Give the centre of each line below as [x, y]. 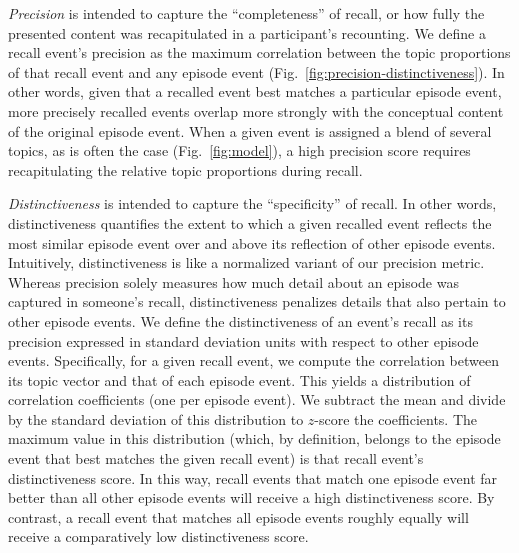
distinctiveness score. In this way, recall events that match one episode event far [253, 477]
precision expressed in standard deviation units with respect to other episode [243, 340]
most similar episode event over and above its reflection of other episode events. [252, 242]
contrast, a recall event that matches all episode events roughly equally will [238, 516]
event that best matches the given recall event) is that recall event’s [216, 458]
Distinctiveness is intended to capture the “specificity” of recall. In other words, [252, 203]
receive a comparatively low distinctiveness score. [158, 536]
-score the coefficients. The [396, 418]
